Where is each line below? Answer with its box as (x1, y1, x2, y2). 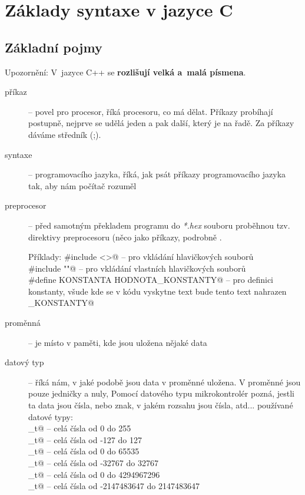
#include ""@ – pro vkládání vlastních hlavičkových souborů (28, 262, 246, 274)
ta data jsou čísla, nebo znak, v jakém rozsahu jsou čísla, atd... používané (28, 399, 293, 411)
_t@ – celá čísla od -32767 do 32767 (28, 457, 158, 469)
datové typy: (28, 410, 73, 423)
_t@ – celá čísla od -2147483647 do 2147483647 (28, 480, 200, 492)
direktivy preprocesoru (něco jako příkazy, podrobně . (28, 230, 222, 243)
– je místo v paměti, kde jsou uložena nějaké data (28, 336, 207, 348)
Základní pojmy (5, 38, 102, 56)
